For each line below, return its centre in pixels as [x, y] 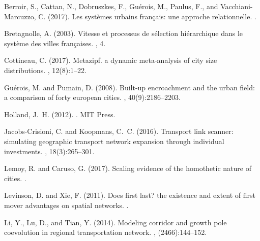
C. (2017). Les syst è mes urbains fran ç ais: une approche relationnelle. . [147, 16]
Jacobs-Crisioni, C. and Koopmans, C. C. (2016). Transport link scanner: [119, 131]
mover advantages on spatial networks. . [66, 205]
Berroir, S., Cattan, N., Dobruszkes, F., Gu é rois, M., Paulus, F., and [111, 6]
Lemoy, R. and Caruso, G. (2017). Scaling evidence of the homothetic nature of [128, 168]
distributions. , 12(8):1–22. [46, 70]
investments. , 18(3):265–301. [49, 151]
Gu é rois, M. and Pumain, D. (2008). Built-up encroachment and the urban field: [129, 87]
